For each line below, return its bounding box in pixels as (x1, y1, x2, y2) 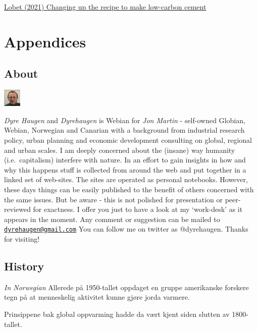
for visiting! (4, 233, 40, 244)
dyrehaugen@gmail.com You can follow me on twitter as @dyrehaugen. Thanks (4, 224, 248, 234)
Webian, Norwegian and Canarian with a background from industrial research (4, 125, 245, 135)
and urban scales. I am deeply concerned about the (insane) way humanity (4, 144, 235, 155)
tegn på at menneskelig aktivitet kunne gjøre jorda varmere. (4, 292, 190, 302)
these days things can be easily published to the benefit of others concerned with (4, 184, 254, 194)
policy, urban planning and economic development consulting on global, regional (4, 134, 252, 145)
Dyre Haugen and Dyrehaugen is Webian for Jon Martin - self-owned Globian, (4, 115, 245, 125)
